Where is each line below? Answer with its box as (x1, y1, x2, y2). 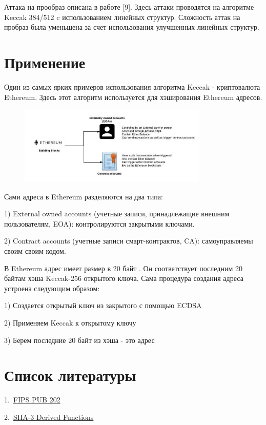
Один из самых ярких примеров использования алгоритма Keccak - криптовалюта (4, 81, 260, 92)
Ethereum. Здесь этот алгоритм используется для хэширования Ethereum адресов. (4, 91, 262, 102)
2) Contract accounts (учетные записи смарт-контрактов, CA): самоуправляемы (4, 235, 253, 246)
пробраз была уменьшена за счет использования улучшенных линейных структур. (4, 22, 259, 32)
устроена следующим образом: (4, 282, 100, 293)
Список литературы (4, 365, 136, 386)
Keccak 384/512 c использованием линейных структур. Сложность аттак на (4, 11, 240, 22)
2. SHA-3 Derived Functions (4, 411, 94, 422)
